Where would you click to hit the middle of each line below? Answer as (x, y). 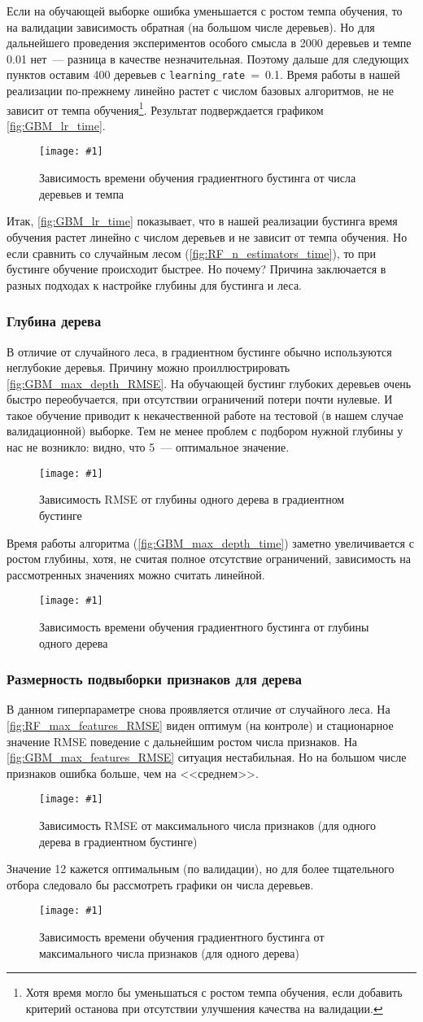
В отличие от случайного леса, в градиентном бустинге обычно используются (199, 351)
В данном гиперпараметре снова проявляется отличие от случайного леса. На (198, 709)
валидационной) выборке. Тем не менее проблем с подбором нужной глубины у (205, 431)
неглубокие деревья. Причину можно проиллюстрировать (148, 367)
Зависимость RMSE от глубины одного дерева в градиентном (192, 499)
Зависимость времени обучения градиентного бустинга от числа (198, 178)
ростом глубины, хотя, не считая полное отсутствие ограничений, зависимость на (209, 559)
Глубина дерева (54, 321)
